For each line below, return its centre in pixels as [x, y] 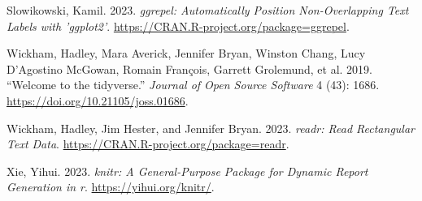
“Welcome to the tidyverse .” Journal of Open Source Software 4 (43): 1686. [193, 85]
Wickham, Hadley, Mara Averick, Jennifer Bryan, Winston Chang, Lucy [186, 53]
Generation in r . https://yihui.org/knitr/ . [111, 187]
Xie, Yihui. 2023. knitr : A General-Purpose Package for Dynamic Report [187, 171]
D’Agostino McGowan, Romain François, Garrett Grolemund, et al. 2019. [189, 68]
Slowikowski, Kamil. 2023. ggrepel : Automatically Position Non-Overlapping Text [208, 10]
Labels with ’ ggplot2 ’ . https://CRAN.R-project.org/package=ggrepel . [178, 26]
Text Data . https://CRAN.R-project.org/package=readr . [148, 144]
